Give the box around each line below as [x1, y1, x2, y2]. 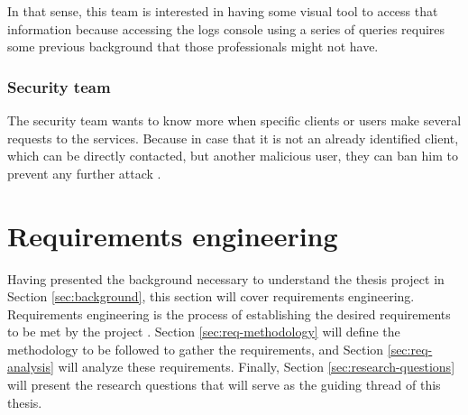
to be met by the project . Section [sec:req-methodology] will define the [7, 322, 400, 341]
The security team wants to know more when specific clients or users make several [7, 111, 462, 129]
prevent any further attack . [7, 163, 161, 182]
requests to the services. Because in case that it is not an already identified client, [7, 128, 459, 147]
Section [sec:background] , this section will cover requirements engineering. [7, 287, 415, 306]
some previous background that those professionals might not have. [7, 37, 379, 56]
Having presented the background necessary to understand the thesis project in [7, 269, 445, 288]
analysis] [7, 357, 54, 376]
